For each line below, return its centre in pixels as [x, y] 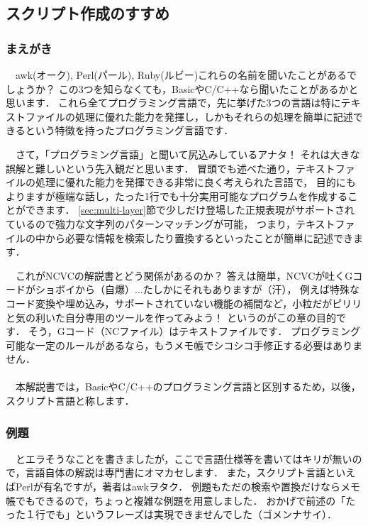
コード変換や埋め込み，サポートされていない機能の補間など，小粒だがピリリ [184, 303]
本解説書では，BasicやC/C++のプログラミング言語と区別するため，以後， [188, 387]
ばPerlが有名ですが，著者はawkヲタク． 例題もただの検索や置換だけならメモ [183, 487]
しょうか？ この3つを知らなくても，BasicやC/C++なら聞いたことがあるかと [182, 88]
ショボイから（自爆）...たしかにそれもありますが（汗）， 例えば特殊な [197, 289]
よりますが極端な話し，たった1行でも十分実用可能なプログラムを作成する [177, 196]
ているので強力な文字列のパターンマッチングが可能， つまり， [151, 223]
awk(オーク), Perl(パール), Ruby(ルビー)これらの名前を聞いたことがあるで [186, 75]
